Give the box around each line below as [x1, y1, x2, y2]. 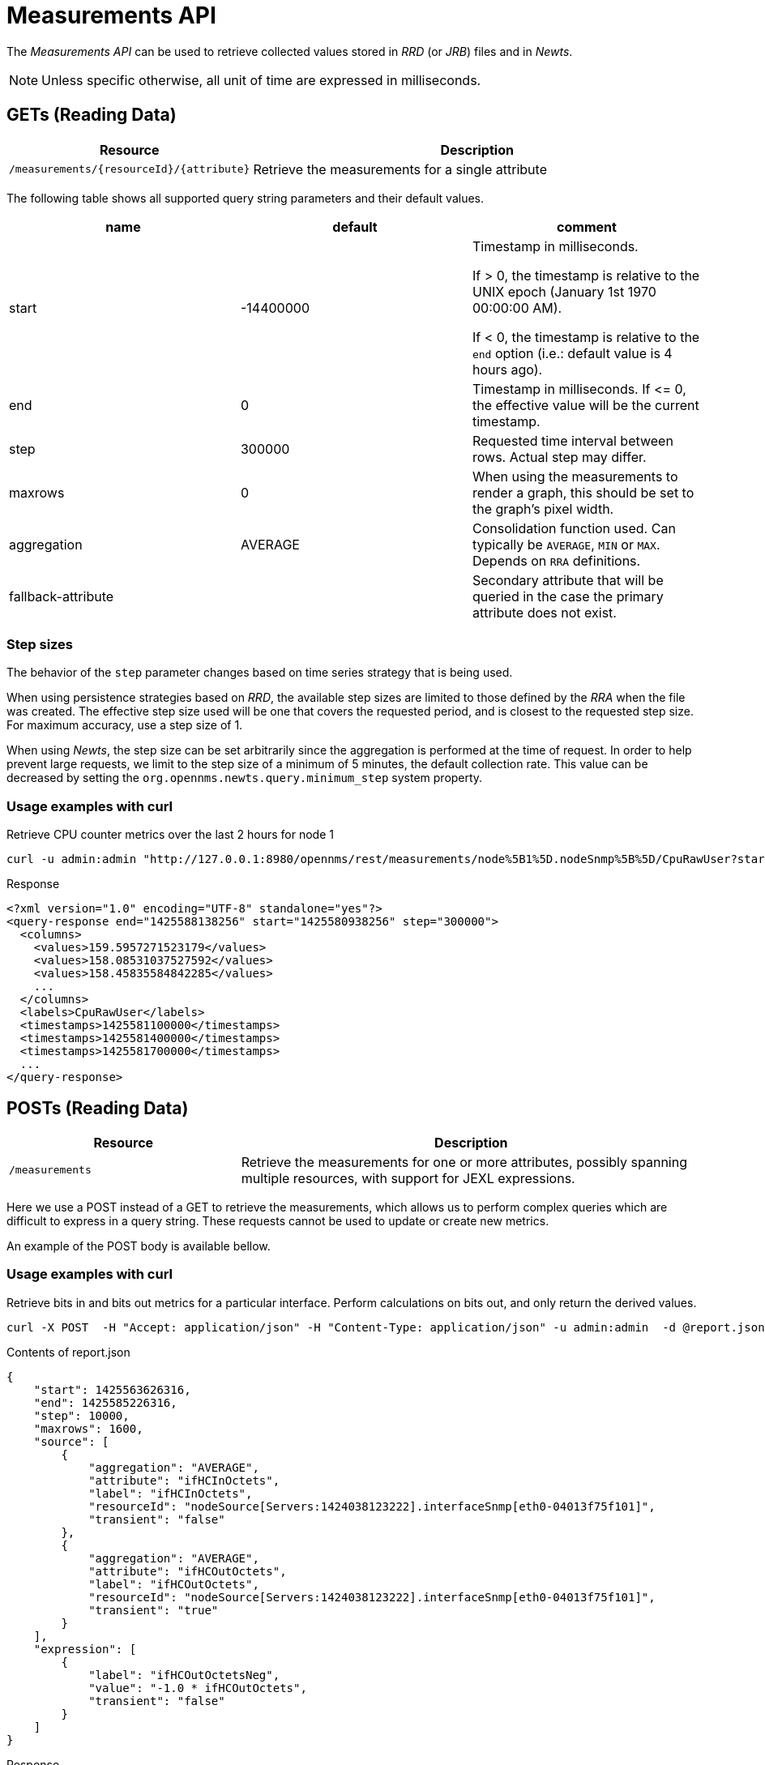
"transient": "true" [88, 1603, 219, 1617]
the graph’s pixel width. [472, 500, 614, 517]
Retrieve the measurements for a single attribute [253, 160, 547, 177]
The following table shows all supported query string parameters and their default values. [6, 190, 485, 205]
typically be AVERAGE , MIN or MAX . [472, 536, 660, 553]
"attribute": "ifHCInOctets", [88, 1473, 280, 1487]
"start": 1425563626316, [33, 1383, 191, 1396]
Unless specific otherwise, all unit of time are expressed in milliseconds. [41, 71, 481, 88]
